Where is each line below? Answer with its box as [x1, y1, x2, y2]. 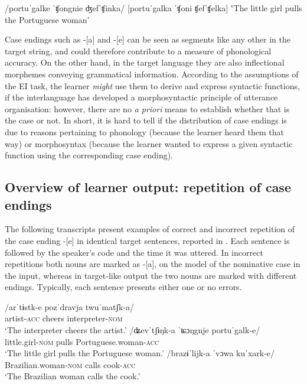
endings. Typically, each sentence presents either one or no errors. [5, 281, 242, 293]
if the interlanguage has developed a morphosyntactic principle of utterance [5, 91, 278, 103]
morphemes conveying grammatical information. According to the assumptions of [5, 67, 299, 80]
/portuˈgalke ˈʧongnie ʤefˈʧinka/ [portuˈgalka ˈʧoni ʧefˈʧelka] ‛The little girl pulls [5, 2, 302, 14]
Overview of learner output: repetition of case [5, 178, 291, 196]
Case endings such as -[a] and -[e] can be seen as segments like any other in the [5, 33, 290, 45]
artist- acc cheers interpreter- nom [5, 312, 123, 324]
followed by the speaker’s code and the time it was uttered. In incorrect [5, 246, 263, 258]
